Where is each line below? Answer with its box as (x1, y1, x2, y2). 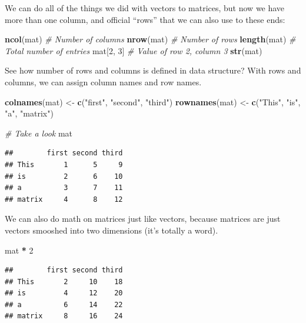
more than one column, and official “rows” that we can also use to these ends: (5, 13, 285, 25)
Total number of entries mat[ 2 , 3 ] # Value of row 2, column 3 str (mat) (5, 44, 262, 56)
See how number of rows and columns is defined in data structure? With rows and (5, 64, 301, 76)
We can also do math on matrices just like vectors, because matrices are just (5, 212, 281, 225)
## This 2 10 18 (5, 277, 123, 286)
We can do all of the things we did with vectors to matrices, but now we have (5, 2, 285, 14)
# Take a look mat (5, 126, 73, 139)
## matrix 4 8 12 (5, 195, 123, 204)
